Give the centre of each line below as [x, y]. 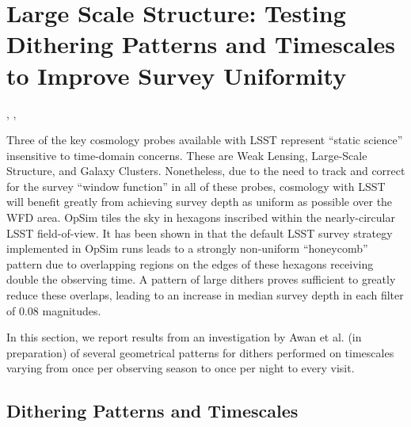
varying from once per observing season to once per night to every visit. [181, 368]
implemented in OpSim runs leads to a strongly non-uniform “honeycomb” [187, 248]
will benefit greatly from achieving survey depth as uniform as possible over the [200, 202]
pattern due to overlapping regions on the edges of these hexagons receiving [190, 263]
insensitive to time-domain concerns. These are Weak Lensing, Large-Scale [187, 155]
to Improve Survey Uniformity [177, 75]
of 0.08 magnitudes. [54, 310]
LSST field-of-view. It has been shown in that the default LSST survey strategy [200, 233]
